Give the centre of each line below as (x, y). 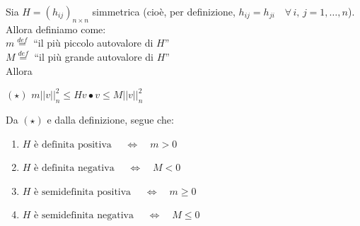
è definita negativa (74, 168)
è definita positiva (73, 144)
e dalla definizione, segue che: (110, 119)
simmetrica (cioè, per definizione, (164, 11)
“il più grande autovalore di (94, 56)
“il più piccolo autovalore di (93, 43)
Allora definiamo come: (56, 29)
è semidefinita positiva (83, 192)
